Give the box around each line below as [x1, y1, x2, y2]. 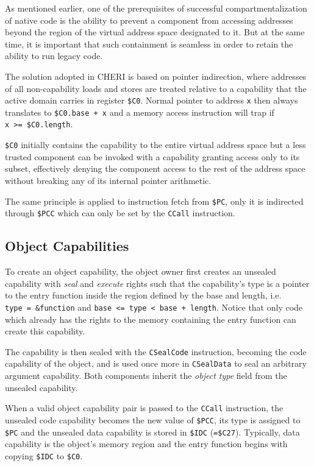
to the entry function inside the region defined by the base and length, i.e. [5, 289, 282, 302]
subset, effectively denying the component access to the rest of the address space [5, 162, 305, 175]
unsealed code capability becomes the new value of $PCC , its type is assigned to [5, 413, 301, 426]
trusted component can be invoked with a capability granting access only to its [5, 150, 300, 163]
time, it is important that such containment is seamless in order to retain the [5, 37, 293, 50]
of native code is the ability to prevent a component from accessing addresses [5, 13, 293, 26]
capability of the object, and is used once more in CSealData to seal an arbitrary [5, 357, 307, 370]
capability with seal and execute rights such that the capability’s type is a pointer [5, 277, 310, 289]
